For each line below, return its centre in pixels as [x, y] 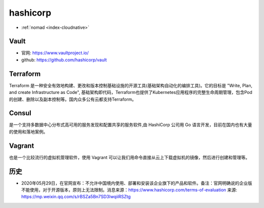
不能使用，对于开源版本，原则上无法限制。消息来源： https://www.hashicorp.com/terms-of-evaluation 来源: [129, 190]
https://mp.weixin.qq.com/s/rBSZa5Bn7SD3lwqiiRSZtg [76, 197]
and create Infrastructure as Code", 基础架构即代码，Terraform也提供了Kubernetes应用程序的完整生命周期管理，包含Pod [131, 92]
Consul [20, 113]
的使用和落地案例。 [28, 132]
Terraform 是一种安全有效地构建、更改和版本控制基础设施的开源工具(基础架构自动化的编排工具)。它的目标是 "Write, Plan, [131, 85]
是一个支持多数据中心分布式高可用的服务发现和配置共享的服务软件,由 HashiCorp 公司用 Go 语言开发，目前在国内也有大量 [131, 125]
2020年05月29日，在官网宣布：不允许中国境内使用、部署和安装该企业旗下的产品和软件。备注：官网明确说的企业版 [137, 183]
